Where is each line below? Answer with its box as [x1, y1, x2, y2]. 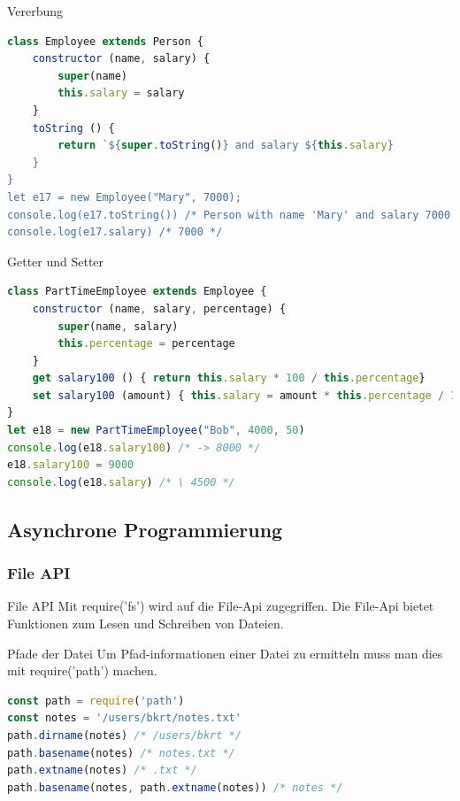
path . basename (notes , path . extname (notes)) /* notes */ [7, 781, 343, 794]
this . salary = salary [57, 87, 185, 100]
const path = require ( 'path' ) [7, 694, 185, 707]
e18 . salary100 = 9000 [7, 458, 134, 472]
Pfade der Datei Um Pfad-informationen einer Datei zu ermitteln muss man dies [7, 643, 443, 662]
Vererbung [7, 2, 64, 19]
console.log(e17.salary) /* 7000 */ [7, 226, 223, 239]
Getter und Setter [7, 251, 104, 270]
